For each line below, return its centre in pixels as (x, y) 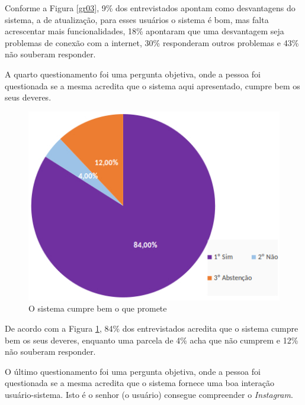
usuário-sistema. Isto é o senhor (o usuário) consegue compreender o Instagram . (149, 394)
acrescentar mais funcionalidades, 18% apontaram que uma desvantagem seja (145, 31)
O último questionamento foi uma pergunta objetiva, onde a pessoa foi (133, 371)
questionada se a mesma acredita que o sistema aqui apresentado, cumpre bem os (152, 85)
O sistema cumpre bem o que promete (98, 308)
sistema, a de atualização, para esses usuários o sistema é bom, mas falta (137, 19)
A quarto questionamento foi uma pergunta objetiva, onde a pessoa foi (133, 74)
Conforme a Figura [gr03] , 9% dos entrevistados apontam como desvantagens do (150, 8)
